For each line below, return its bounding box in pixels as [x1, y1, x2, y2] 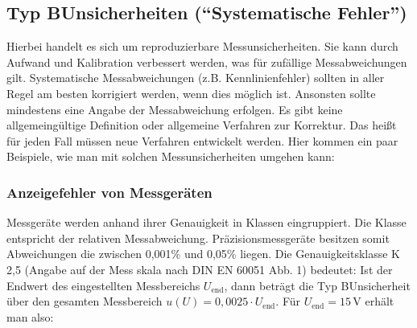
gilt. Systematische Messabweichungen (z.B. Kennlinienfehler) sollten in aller [6, 69, 385, 86]
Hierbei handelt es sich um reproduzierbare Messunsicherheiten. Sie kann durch [6, 38, 398, 55]
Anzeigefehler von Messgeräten [6, 182, 213, 202]
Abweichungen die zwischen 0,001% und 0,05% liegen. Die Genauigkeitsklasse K [6, 245, 401, 262]
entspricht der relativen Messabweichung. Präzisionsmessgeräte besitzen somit [6, 229, 390, 246]
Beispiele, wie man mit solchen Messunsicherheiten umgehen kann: [6, 148, 335, 165]
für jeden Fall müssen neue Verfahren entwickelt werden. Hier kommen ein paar [6, 132, 398, 149]
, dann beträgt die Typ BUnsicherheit [224, 277, 411, 293]
